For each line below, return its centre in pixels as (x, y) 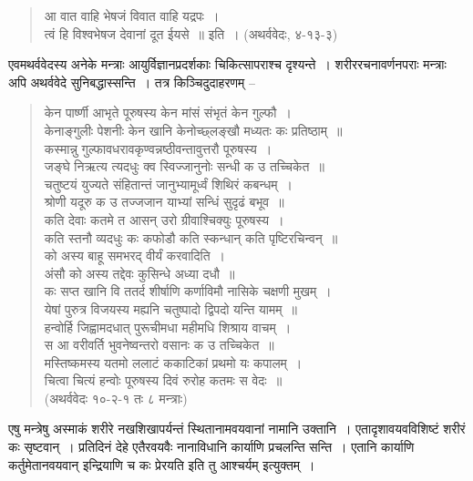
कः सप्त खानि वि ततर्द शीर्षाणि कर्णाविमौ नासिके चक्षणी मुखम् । (188, 291)
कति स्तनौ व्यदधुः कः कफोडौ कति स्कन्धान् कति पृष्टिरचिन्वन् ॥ (191, 237)
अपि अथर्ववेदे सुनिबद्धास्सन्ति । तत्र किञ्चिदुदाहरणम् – (132, 82)
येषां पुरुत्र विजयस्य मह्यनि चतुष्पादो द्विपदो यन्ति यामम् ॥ (170, 308)
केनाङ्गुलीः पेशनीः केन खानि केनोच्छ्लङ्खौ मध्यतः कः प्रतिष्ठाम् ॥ (193, 130)
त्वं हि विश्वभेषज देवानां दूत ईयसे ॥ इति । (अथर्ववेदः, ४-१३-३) (191, 33)
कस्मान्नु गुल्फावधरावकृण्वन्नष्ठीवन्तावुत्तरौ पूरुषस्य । (158, 148)
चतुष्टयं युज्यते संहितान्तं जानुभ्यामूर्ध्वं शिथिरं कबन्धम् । (168, 184)
